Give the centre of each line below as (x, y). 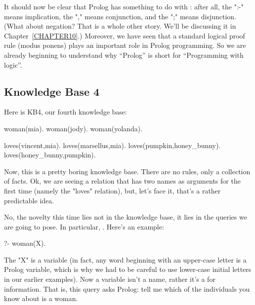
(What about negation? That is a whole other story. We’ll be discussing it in (120, 26)
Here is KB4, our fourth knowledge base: (65, 112)
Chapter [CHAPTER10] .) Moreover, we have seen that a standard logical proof (125, 35)
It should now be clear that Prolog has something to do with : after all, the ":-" (124, 6)
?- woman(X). (25, 243)
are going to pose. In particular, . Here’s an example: (84, 226)
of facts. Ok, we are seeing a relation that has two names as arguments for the (122, 181)
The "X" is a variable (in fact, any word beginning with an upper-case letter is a (125, 259)
